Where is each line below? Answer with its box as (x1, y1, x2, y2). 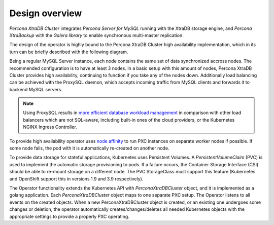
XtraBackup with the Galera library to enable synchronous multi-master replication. (9, 32, 184, 38)
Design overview (9, 8, 82, 19)
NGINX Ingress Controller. (23, 124, 77, 130)
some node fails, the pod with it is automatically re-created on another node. (9, 145, 169, 152)
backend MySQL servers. (9, 86, 63, 92)
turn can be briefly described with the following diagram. (9, 49, 128, 55)
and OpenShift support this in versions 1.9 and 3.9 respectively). (9, 175, 144, 182)
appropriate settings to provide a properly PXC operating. (9, 213, 129, 219)
